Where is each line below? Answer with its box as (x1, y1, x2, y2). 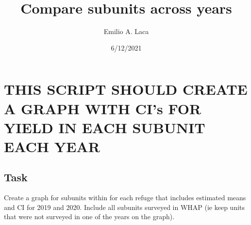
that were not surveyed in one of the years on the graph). (4, 211, 175, 222)
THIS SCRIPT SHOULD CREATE (4, 79, 248, 99)
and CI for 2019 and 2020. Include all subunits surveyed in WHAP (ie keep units (4, 202, 245, 212)
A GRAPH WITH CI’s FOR (4, 98, 201, 118)
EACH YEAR (4, 136, 100, 156)
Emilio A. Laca (103, 26, 149, 36)
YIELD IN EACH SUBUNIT (4, 117, 205, 137)
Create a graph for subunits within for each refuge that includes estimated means (4, 192, 246, 203)
